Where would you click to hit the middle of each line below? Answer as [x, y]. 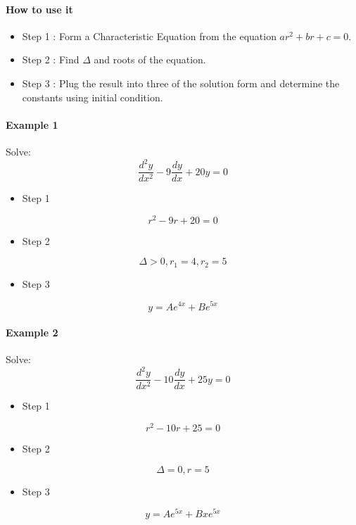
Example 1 [32, 124]
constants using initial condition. [93, 97]
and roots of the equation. [150, 59]
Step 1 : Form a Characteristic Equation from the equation [149, 36]
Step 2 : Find [51, 59]
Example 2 [32, 333]
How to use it [39, 9]
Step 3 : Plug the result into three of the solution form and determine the [181, 83]
